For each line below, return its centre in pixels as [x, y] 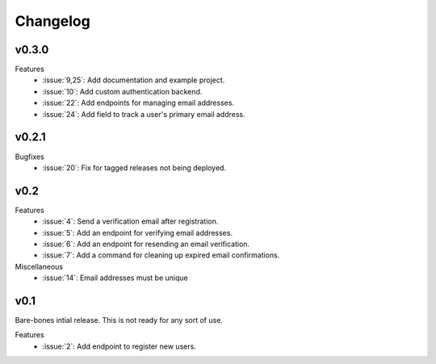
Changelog [52, 21]
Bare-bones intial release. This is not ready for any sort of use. [119, 320]
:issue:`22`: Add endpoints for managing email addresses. [138, 103]
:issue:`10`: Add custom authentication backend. [122, 91]
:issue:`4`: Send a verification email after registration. [130, 221]
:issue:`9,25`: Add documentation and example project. [134, 80]
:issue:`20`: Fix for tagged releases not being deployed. [134, 167]
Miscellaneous [39, 266]
